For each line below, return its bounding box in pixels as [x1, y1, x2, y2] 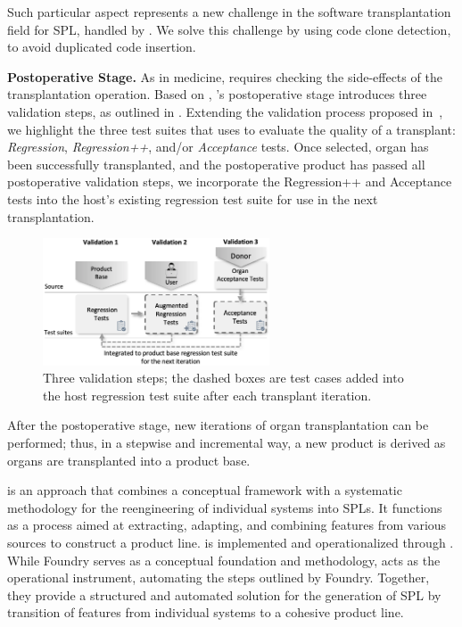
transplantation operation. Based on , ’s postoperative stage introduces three [7, 85, 427, 103]
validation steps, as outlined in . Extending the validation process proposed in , [7, 102, 443, 120]
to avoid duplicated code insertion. [7, 37, 196, 56]
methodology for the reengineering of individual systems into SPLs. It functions [7, 498, 442, 516]
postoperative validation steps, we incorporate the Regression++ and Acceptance [7, 172, 452, 191]
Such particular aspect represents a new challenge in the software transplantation [7, 3, 451, 21]
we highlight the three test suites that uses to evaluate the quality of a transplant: [7, 120, 456, 138]
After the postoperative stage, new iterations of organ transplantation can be [7, 416, 429, 434]
